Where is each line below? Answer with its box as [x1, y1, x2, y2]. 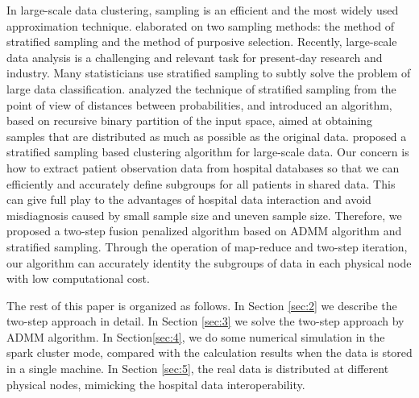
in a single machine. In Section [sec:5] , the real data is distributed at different [6, 360, 389, 377]
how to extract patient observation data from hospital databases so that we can [6, 159, 400, 176]
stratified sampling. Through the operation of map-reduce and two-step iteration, [6, 238, 408, 255]
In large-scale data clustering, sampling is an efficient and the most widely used [6, 2, 399, 18]
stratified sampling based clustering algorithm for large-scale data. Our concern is [6, 143, 409, 160]
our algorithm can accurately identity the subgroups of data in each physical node [6, 254, 412, 271]
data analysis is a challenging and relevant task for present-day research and [6, 48, 383, 65]
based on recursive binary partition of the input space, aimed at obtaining [6, 112, 372, 129]
